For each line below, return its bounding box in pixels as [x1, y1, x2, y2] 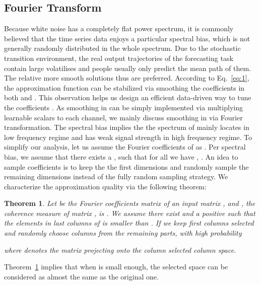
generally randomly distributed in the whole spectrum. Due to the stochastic [4, 43, 241, 53]
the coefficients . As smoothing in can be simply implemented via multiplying [4, 102, 243, 112]
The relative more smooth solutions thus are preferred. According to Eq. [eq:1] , [4, 73, 249, 83]
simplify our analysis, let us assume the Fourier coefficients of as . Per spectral [4, 141, 246, 152]
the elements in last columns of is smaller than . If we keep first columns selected [4, 218, 254, 228]
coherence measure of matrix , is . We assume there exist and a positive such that [4, 207, 255, 218]
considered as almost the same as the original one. [4, 271, 159, 281]
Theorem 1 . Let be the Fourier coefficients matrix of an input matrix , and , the [4, 198, 255, 208]
